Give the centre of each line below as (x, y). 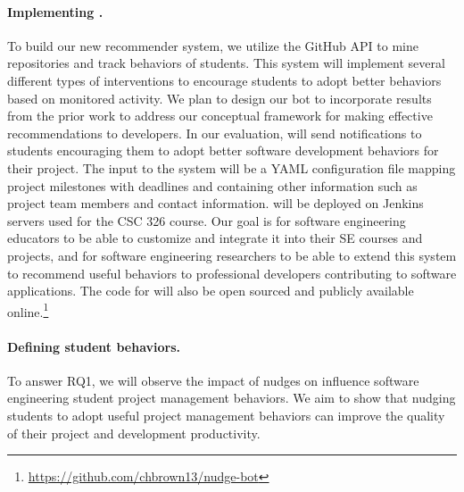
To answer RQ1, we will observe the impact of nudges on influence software (213, 380)
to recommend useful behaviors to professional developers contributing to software (232, 273)
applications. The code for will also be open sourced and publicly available (211, 291)
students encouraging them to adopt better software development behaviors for (223, 150)
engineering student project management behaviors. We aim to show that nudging (232, 398)
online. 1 (28, 310)
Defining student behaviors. (94, 346)
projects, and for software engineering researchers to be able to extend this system (232, 255)
